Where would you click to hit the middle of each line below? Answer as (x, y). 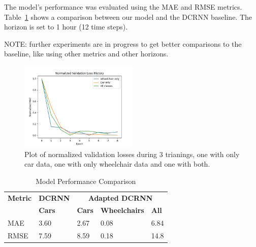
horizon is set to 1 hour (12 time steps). (66, 27)
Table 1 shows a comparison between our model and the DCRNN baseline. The (128, 17)
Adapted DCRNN (120, 197)
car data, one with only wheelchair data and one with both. (117, 164)
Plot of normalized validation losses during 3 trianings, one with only (132, 154)
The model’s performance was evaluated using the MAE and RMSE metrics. (123, 7)
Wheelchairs (122, 210)
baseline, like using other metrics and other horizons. (86, 54)
